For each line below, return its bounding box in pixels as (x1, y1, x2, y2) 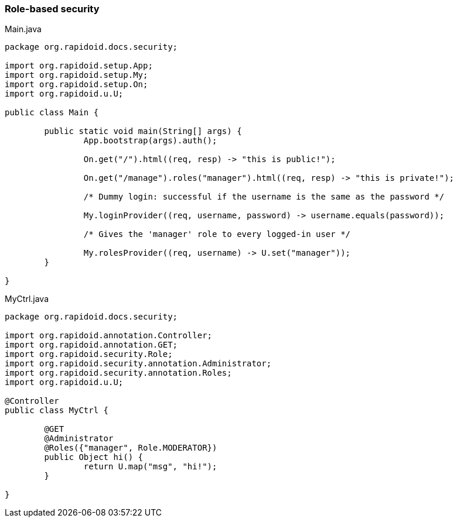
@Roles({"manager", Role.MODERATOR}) (44, 443, 217, 453)
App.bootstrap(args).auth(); (83, 136, 217, 146)
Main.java (5, 24, 42, 35)
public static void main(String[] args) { (44, 126, 242, 136)
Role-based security (5, 3, 100, 15)
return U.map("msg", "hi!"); (83, 462, 217, 472)
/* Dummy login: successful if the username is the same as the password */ (83, 192, 445, 202)
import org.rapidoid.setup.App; (5, 61, 153, 71)
